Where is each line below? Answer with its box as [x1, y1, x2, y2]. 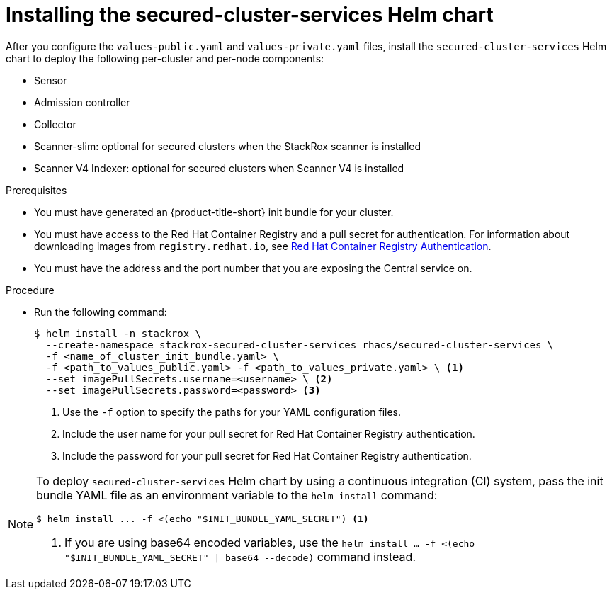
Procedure [6, 283, 55, 296]
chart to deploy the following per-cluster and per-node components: [6, 52, 324, 64]
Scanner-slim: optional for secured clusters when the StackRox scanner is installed [34, 140, 421, 152]
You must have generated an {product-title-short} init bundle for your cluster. [34, 205, 394, 218]
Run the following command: [34, 305, 167, 318]
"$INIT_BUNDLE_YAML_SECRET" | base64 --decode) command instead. [64, 549, 416, 564]
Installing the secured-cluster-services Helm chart [6, 3, 494, 27]
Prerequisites [6, 183, 67, 196]
